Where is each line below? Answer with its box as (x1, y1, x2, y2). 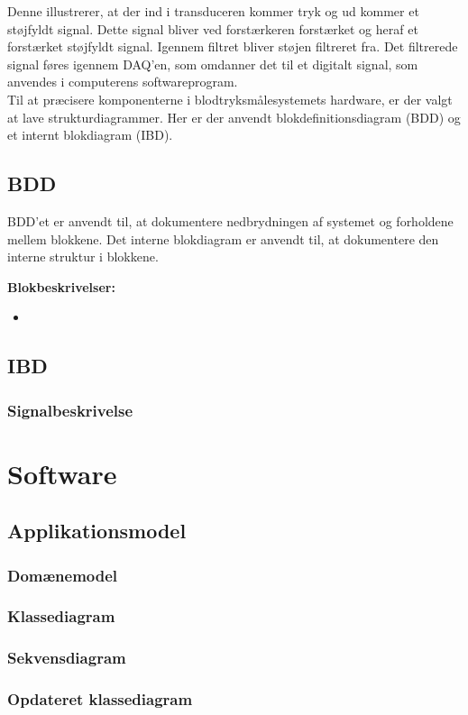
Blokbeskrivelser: (7, 277, 115, 296)
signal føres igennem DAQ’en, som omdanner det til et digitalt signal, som (7, 54, 418, 73)
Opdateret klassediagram (7, 688, 193, 710)
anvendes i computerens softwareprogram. (7, 72, 238, 91)
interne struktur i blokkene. (7, 247, 159, 266)
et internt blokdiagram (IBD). (7, 125, 173, 144)
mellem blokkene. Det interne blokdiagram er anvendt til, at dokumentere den (7, 229, 439, 248)
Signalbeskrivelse (7, 399, 133, 421)
